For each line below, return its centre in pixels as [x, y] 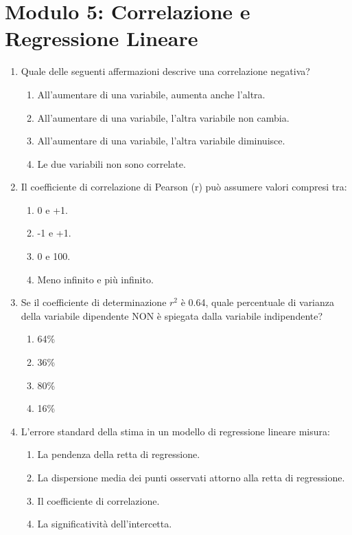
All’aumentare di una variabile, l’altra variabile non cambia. [163, 117]
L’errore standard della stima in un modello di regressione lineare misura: [175, 431]
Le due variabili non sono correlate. [112, 163]
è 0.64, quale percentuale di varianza [258, 302]
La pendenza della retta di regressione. [119, 454]
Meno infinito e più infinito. [95, 279]
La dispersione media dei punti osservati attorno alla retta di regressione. [191, 477]
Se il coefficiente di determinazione [94, 302]
